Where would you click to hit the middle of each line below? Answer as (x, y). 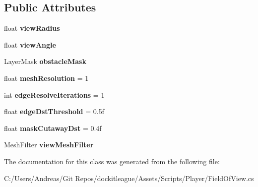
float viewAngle (30, 44)
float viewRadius (32, 28)
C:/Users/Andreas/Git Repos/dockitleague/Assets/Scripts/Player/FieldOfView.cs (129, 178)
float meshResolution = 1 (46, 78)
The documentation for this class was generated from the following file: (112, 161)
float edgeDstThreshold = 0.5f (54, 111)
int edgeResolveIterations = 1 (54, 94)
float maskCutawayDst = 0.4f (53, 128)
